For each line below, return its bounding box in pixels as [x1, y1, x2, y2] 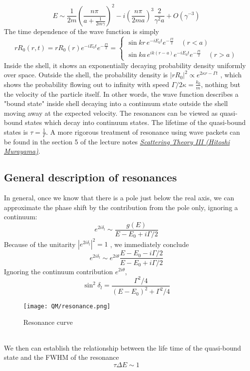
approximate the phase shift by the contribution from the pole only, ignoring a [4, 202, 238, 212]
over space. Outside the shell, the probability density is [4, 70, 168, 80]
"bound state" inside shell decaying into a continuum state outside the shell [4, 98, 228, 108]
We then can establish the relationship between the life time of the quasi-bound [4, 342, 241, 353]
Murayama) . [4, 146, 40, 156]
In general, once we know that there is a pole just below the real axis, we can [4, 193, 234, 203]
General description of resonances [4, 170, 177, 185]
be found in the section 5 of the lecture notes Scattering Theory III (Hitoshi [4, 136, 230, 146]
